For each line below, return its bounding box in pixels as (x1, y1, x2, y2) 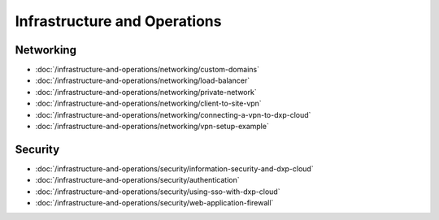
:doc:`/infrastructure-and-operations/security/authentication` (35, 175, 240, 185)
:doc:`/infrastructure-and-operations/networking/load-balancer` (35, 75, 250, 85)
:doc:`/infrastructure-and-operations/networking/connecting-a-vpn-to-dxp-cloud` (35, 110, 311, 119)
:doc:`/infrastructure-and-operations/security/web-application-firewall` (35, 198, 274, 208)
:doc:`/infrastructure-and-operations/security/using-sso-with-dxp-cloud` (35, 187, 280, 196)
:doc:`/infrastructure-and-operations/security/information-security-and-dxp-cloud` (35, 163, 314, 174)
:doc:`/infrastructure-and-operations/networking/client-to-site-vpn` (35, 98, 262, 109)
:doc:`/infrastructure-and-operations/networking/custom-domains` (35, 65, 260, 75)
